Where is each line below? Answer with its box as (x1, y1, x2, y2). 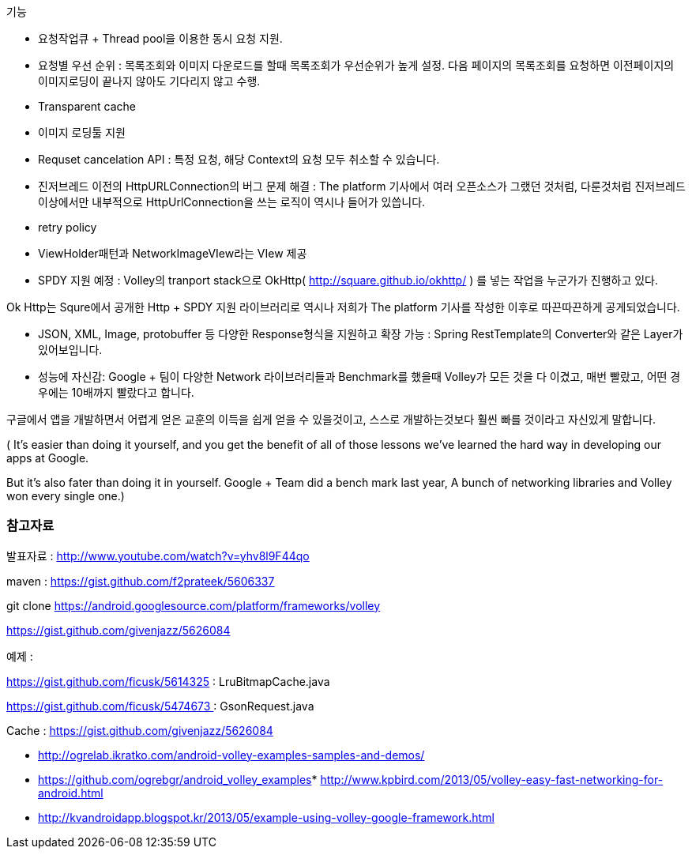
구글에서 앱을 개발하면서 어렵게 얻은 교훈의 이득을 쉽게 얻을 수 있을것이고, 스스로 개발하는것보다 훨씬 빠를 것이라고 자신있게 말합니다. (6, 412, 656, 426)
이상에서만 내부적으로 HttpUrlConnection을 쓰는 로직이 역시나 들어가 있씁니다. (38, 195, 426, 209)
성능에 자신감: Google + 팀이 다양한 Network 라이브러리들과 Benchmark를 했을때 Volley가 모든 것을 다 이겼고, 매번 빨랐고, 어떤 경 (38, 370, 681, 383)
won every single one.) (6, 489, 125, 503)
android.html (38, 785, 103, 800)
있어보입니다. (38, 343, 103, 356)
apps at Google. (6, 451, 89, 465)
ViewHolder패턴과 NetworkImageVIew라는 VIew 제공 (38, 247, 307, 260)
